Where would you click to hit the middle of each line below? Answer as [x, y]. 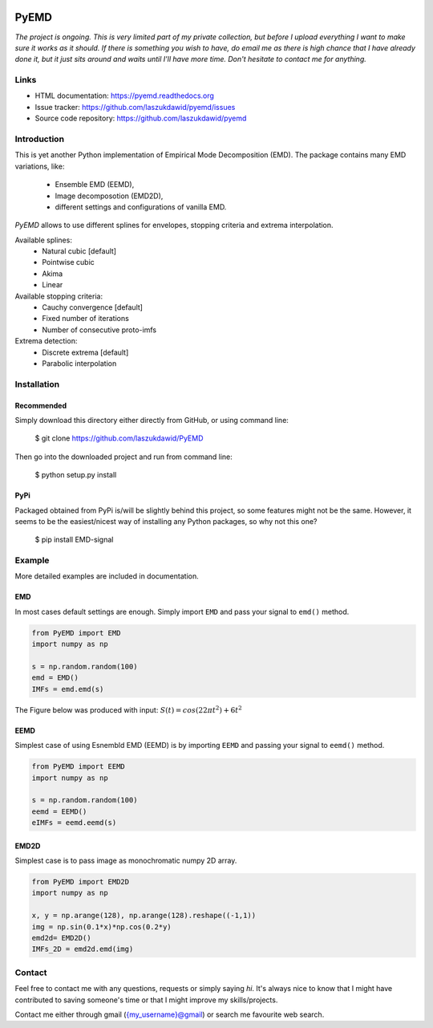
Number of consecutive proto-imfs [99, 330]
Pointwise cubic [69, 262]
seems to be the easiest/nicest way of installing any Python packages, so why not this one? [166, 521]
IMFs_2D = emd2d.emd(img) [83, 949]
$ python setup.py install [76, 475]
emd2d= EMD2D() [61, 938]
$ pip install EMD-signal [74, 540]
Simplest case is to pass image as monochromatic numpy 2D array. [126, 861]
